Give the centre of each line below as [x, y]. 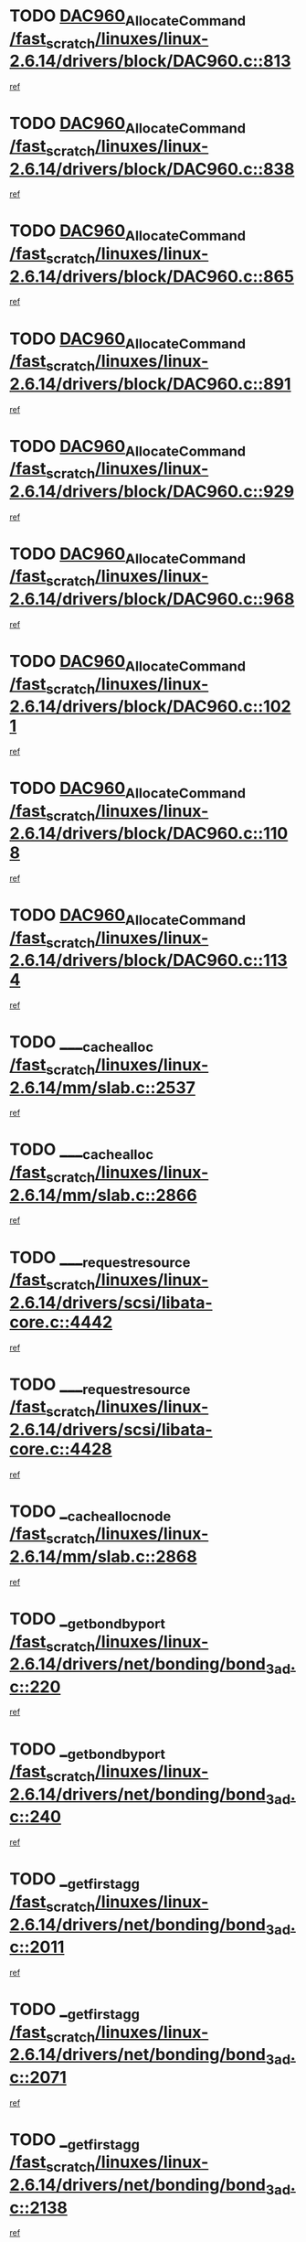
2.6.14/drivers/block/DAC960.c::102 [150, 707]
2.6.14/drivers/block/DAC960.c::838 [152, 169]
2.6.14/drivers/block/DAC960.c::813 [150, 61]
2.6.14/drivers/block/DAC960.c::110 [149, 834]
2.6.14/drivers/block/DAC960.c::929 [152, 491]
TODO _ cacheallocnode [90, 1513]
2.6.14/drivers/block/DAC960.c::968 [152, 599]
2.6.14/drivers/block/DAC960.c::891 [150, 384]
